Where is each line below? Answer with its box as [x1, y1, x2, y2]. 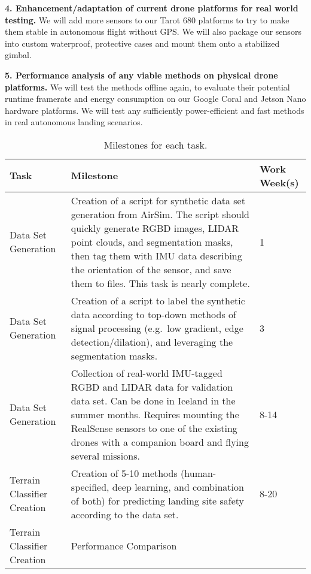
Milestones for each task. [103, 137, 208, 152]
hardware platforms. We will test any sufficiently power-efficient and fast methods [5, 104, 304, 116]
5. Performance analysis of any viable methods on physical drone [5, 68, 278, 81]
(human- [181, 466, 217, 480]
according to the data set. [71, 507, 179, 521]
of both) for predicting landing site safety [71, 493, 245, 507]
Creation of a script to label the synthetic [71, 293, 245, 307]
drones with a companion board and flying [71, 434, 249, 449]
